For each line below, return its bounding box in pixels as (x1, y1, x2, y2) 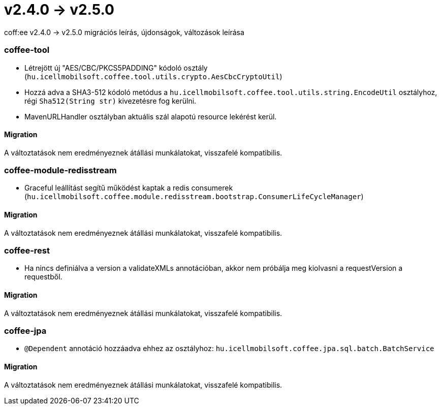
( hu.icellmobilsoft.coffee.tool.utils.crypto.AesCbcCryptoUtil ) (24, 72, 282, 81)
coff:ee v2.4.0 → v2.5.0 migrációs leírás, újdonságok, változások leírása (4, 27, 244, 37)
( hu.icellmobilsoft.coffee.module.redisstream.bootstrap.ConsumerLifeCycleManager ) (24, 192, 364, 201)
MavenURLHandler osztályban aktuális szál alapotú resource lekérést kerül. (24, 112, 277, 121)
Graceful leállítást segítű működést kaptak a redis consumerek (24, 183, 233, 193)
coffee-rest (4, 245, 50, 256)
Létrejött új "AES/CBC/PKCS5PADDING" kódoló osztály (24, 63, 208, 72)
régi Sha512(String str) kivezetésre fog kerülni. (24, 96, 197, 105)
